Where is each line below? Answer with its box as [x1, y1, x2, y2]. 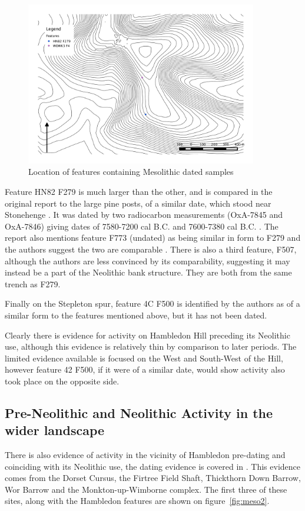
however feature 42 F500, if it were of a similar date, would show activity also [5, 363, 285, 376]
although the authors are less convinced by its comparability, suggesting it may [5, 254, 290, 267]
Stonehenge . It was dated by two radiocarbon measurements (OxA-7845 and [5, 208, 283, 221]
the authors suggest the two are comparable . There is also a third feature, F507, [5, 243, 297, 255]
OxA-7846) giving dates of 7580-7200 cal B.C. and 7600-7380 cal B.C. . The [5, 220, 279, 232]
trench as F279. [5, 277, 61, 290]
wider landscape [5, 421, 105, 439]
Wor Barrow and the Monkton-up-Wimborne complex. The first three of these [5, 483, 287, 495]
